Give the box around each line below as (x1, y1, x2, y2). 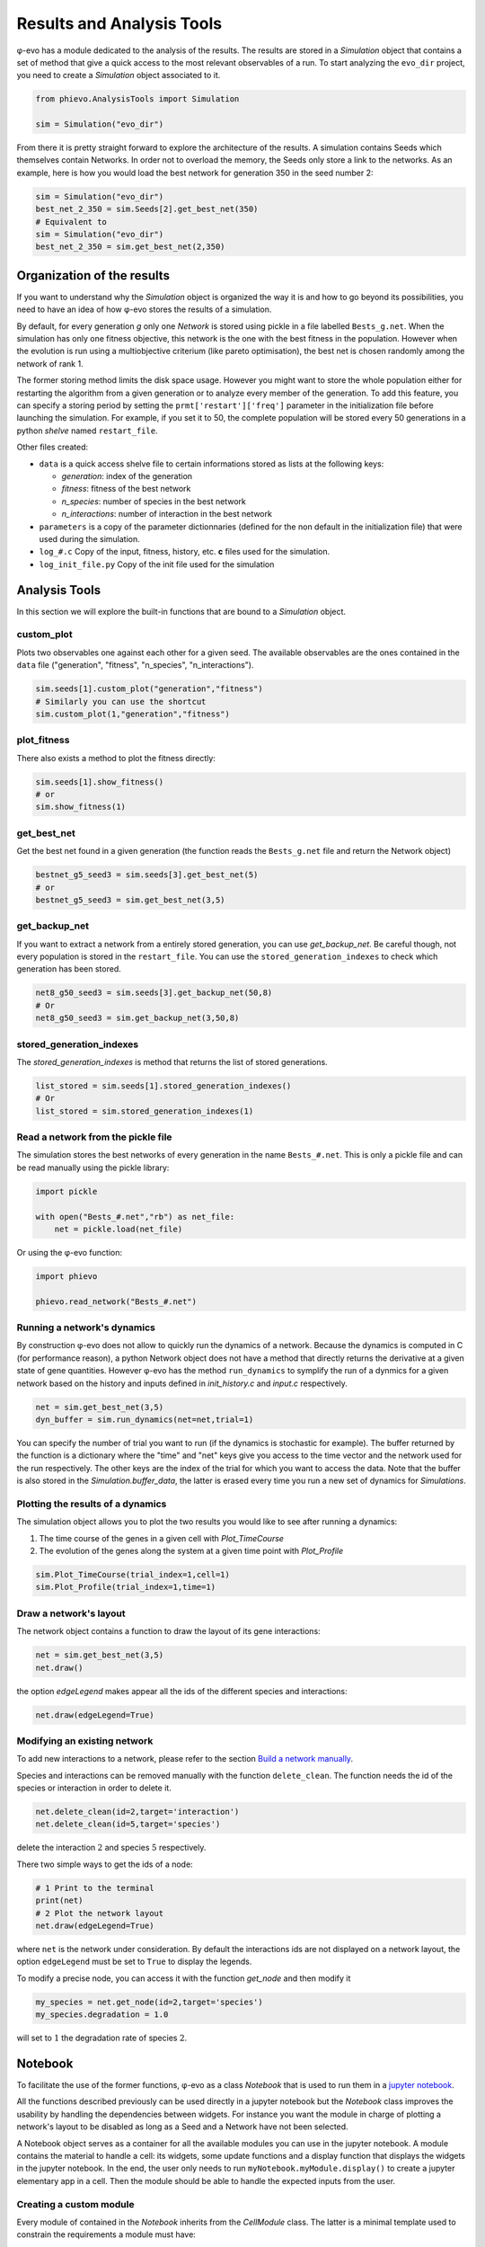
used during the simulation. (39, 533, 140, 544)
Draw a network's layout (16, 1607, 126, 1620)
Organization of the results (16, 268, 171, 283)
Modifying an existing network (16, 1735, 154, 1747)
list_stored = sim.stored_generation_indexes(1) (35, 1106, 254, 1116)
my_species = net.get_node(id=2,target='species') (35, 1996, 264, 2007)
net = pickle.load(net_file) (54, 1223, 183, 1234)
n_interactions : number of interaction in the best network (61, 509, 273, 520)
